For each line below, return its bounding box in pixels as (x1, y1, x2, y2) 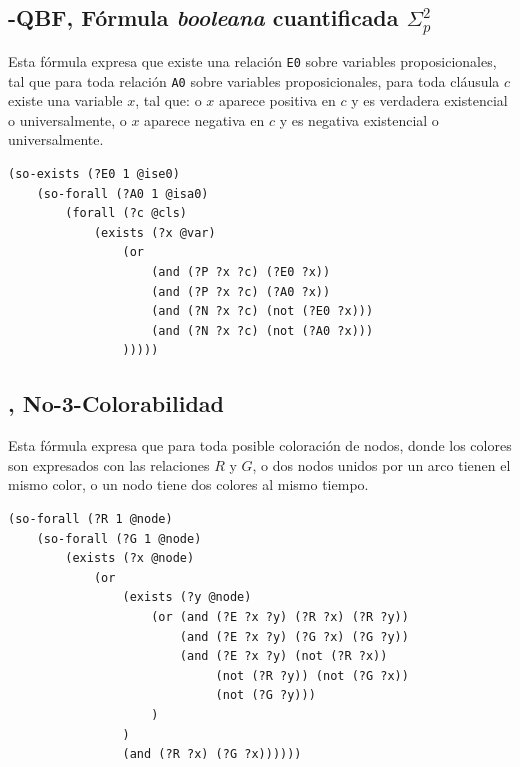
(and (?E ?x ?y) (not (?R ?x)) (179, 649, 388, 664)
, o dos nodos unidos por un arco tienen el (252, 454, 511, 475)
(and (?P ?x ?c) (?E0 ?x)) (151, 265, 331, 280)
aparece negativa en (144, 109, 265, 130)
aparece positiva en (218, 90, 336, 111)
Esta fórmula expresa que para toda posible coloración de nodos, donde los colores (8, 435, 512, 456)
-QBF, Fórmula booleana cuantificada (8, 2, 399, 33)
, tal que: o (135, 90, 202, 111)
